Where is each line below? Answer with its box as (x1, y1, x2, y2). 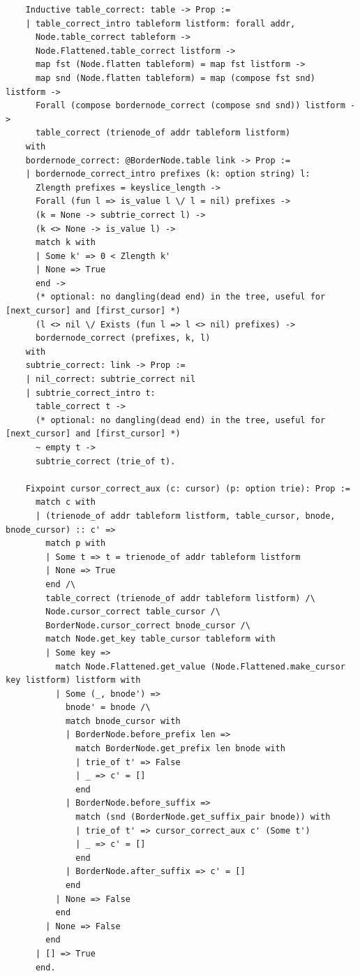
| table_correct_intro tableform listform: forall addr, (25, 18, 296, 29)
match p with (45, 538, 106, 549)
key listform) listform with (6, 675, 141, 686)
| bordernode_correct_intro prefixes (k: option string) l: (25, 169, 310, 179)
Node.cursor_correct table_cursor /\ (45, 607, 220, 617)
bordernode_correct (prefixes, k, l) (35, 333, 211, 343)
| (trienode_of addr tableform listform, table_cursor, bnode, (35, 510, 336, 521)
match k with (35, 237, 96, 248)
